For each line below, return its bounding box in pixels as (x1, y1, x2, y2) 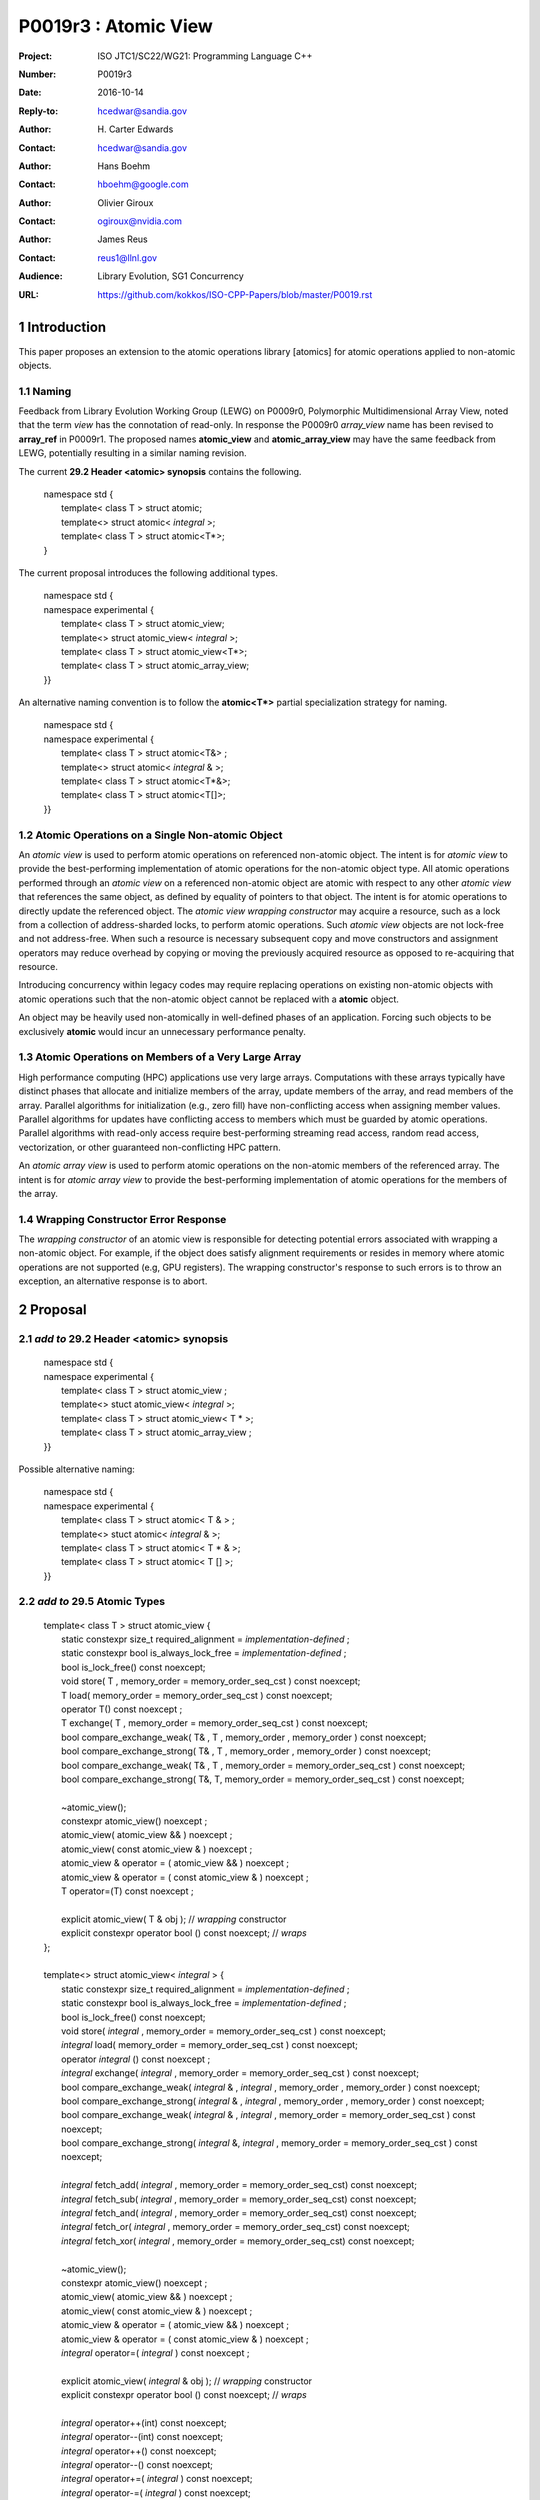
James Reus (97, 233, 149, 245)
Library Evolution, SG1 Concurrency (97, 270, 244, 282)
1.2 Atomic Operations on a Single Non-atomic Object (18, 828, 283, 842)
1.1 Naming (18, 384, 72, 398)
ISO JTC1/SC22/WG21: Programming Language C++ (97, 50, 313, 62)
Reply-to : (18, 105, 59, 117)
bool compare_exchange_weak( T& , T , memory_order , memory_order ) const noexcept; (61, 1731, 427, 1743)
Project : (18, 50, 53, 62)
